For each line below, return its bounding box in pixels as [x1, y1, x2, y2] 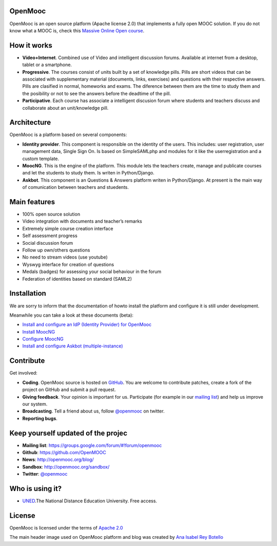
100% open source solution [22, 211, 81, 218]
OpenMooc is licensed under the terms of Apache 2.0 [9, 525, 123, 531]
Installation [9, 289, 46, 298]
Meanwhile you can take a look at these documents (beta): [9, 312, 133, 318]
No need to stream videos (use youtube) [22, 254, 108, 260]
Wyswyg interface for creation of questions [22, 261, 114, 267]
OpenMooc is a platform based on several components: [9, 131, 127, 138]
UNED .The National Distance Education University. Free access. [22, 498, 157, 504]
